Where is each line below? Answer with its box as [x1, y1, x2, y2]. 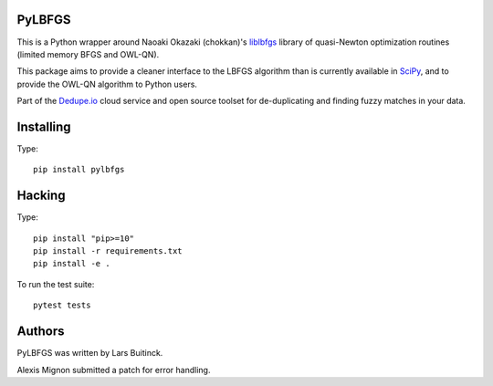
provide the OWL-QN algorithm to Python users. [16, 78, 198, 89]
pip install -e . [33, 258, 110, 269]
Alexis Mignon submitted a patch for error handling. [16, 364, 211, 375]
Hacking [16, 188, 66, 203]
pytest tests [33, 300, 91, 310]
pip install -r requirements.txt [33, 246, 183, 256]
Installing [16, 119, 72, 134]
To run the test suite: [16, 278, 95, 289]
